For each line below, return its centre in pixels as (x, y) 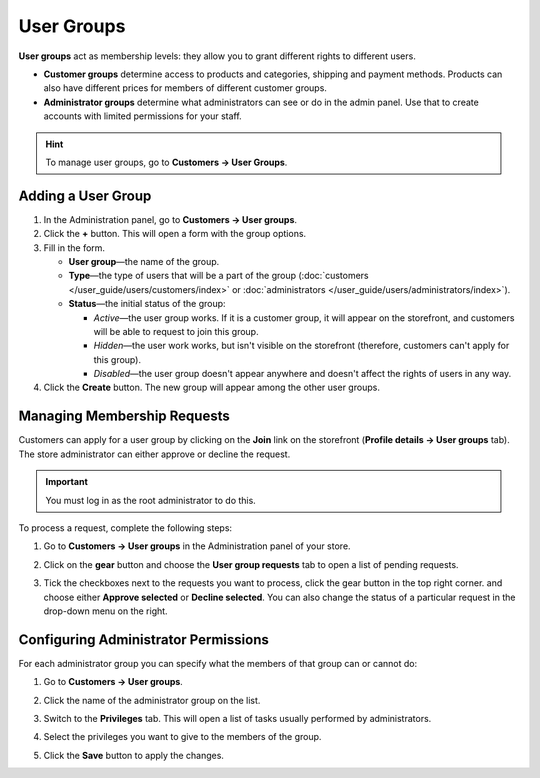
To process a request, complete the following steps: (125, 527)
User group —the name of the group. (144, 261)
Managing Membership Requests (124, 416)
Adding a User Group (85, 195)
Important (67, 482)
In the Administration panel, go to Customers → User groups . (170, 219)
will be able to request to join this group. (176, 331)
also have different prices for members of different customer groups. (185, 88)
